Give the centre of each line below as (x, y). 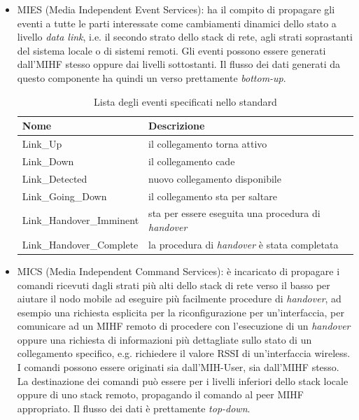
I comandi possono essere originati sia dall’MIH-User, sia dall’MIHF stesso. (178, 367)
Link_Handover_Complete (80, 244)
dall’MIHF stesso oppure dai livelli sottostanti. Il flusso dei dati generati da (179, 64)
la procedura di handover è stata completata (244, 244)
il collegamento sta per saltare (213, 196)
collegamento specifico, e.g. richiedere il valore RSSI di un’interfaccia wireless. (184, 353)
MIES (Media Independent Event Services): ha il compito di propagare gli (176, 9)
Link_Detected (55, 178)
